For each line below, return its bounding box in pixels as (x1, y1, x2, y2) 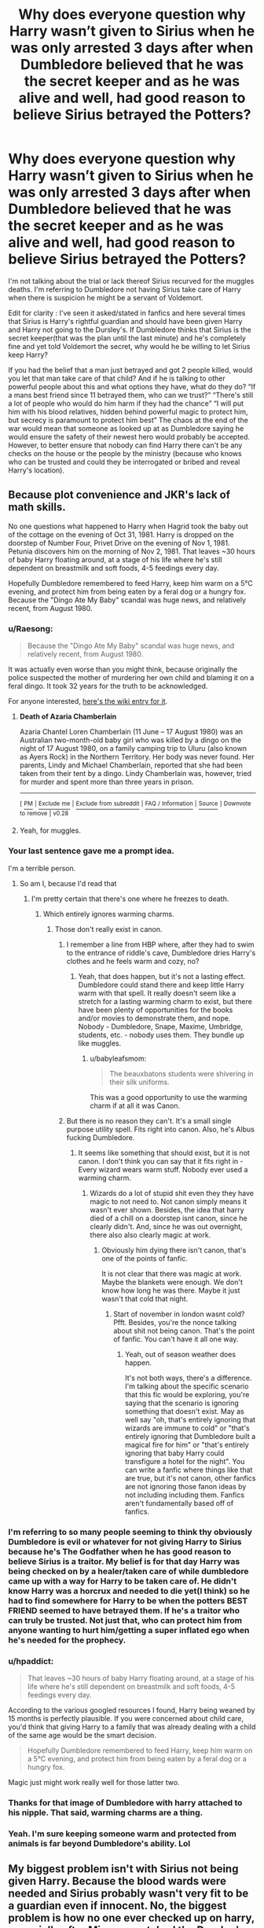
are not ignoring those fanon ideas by (124, 1481, 247, 1491)
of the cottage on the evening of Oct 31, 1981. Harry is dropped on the (8, 529, 234, 539)
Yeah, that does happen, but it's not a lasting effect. (78, 971, 246, 981)
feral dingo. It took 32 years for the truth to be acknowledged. (8, 682, 208, 691)
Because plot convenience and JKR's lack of (8, 488, 230, 502)
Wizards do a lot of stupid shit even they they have (90, 1188, 254, 1198)
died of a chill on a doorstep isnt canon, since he (90, 1213, 247, 1223)
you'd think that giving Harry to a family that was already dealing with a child (8, 1722, 256, 1731)
